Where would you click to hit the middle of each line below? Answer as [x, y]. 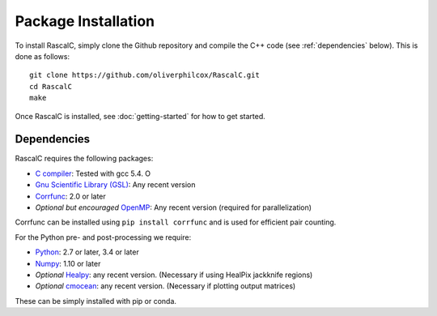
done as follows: [42, 56]
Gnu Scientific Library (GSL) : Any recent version [115, 185]
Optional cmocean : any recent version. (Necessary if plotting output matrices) [165, 286]
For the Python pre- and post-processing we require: [103, 237]
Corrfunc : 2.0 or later [71, 196]
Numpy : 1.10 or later [68, 263]
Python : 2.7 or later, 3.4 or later [87, 252]
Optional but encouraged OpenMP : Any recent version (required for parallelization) [173, 207]
